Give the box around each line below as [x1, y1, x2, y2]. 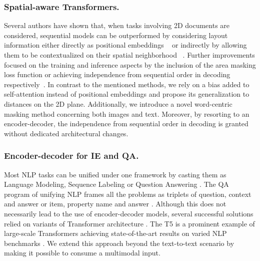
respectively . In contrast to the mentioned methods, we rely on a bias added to [4, 79, 249, 89]
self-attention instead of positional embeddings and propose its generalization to [4, 89, 249, 99]
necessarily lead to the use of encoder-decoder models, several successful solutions [4, 208, 253, 218]
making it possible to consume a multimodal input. [4, 247, 160, 258]
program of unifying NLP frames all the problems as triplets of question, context [4, 188, 251, 199]
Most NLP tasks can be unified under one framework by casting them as [4, 169, 226, 179]
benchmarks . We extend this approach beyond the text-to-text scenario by [4, 237, 234, 248]
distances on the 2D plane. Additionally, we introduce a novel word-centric [4, 98, 232, 109]
